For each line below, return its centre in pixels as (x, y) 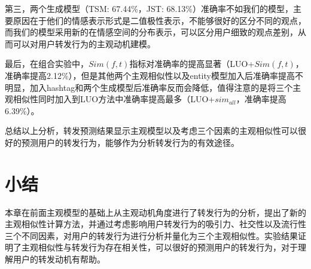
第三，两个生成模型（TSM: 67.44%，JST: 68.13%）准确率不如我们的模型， (149, 8)
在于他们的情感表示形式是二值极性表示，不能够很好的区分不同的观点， (168, 20)
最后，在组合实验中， (47, 64)
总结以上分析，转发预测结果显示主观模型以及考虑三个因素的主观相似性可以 (151, 131)
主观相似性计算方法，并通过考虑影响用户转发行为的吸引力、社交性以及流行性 (155, 224)
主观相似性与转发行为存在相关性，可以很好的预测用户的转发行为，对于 (159, 247)
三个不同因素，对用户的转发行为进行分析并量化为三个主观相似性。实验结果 (151, 235)
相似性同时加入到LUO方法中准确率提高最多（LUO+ (114, 99)
